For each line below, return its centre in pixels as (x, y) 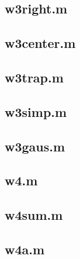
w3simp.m (36, 111)
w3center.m (40, 43)
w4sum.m (34, 215)
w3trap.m (34, 77)
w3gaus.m (35, 146)
